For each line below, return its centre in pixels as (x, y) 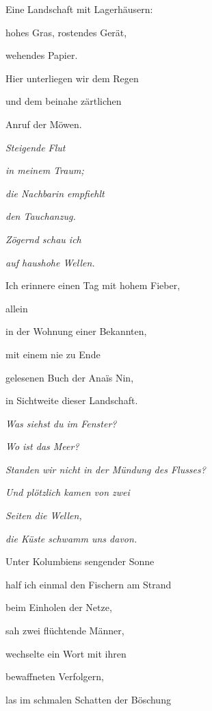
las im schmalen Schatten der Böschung (88, 699)
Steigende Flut (36, 147)
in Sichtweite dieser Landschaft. (72, 400)
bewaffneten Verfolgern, (55, 676)
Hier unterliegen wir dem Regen (72, 78)
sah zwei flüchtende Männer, (65, 631)
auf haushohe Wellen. (50, 262)
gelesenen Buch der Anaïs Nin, (70, 377)
